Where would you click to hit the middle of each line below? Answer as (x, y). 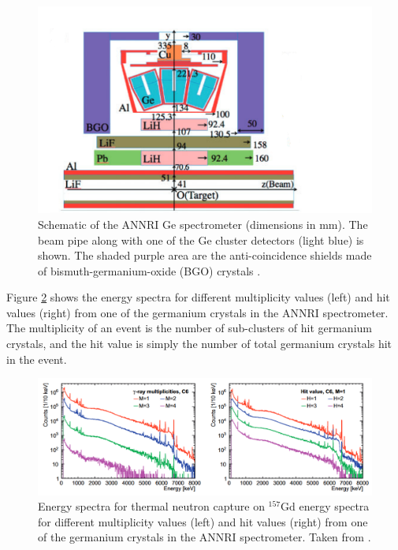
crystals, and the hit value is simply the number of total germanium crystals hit (199, 344)
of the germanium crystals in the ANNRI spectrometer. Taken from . (205, 537)
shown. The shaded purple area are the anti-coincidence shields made (205, 255)
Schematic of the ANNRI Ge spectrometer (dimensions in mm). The (203, 224)
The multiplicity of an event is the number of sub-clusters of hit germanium (189, 328)
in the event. (37, 359)
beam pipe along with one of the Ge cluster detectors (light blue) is (201, 239)
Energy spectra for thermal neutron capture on (151, 506)
